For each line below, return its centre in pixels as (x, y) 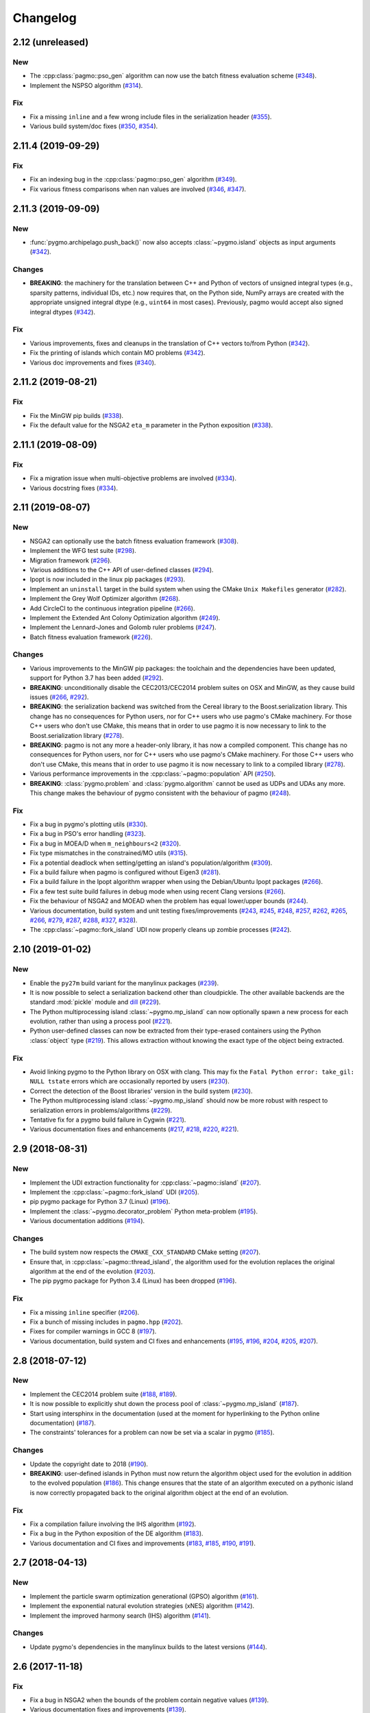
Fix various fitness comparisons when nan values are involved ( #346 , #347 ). (138, 189)
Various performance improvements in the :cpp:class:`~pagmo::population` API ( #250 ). (153, 774)
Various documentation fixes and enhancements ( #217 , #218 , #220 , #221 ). (134, 1129)
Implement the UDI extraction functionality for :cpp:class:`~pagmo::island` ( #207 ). (146, 1183)
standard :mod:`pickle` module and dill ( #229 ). (95, 1002)
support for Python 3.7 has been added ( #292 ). (97, 678)
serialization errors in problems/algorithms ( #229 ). (101, 1110)
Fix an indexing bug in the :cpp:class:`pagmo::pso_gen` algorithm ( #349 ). (133, 180)
